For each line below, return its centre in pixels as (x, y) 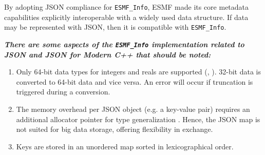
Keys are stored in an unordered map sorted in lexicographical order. (125, 146)
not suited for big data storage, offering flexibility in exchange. (115, 129)
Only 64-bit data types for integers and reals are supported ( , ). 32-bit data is (139, 72)
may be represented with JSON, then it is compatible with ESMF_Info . (115, 27)
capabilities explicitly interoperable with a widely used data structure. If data (126, 17)
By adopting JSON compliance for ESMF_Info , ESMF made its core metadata (127, 7)
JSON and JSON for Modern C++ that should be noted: (108, 54)
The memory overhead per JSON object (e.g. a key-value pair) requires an (133, 109)
